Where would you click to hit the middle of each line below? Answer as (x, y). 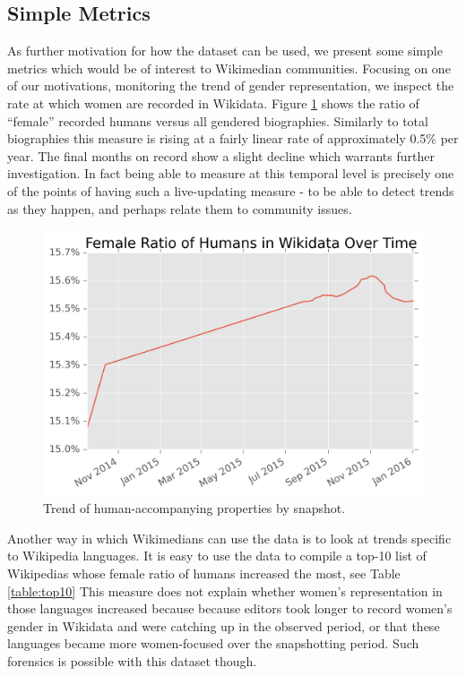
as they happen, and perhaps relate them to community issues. (180, 208)
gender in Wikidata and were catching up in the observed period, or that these (224, 625)
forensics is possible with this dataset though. (132, 660)
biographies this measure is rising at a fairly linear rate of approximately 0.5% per (233, 138)
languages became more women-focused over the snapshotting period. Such (213, 643)
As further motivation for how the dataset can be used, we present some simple (225, 51)
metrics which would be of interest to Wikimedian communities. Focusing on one (229, 68)
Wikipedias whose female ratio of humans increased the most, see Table (204, 573)
